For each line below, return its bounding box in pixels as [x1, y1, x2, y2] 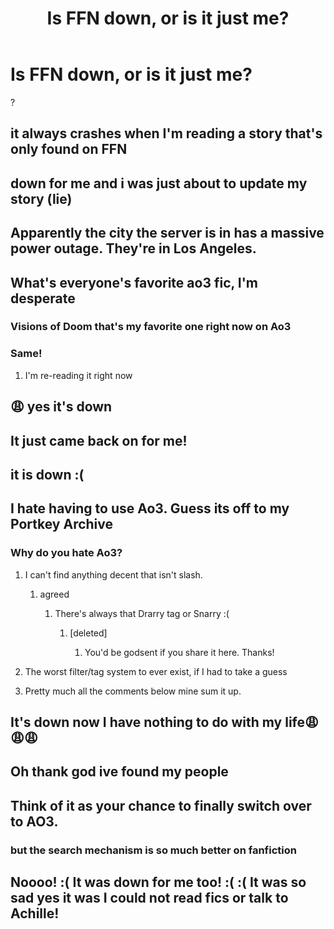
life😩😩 [284, 713, 319, 731]
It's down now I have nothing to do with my [10, 713, 283, 731]
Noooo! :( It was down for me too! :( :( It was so [10, 874, 307, 891]
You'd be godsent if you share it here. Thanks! [84, 646, 275, 658]
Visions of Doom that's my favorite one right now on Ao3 [10, 320, 292, 334]
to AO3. [10, 813, 59, 830]
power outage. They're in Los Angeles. [10, 240, 257, 257]
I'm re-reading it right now [24, 369, 133, 381]
